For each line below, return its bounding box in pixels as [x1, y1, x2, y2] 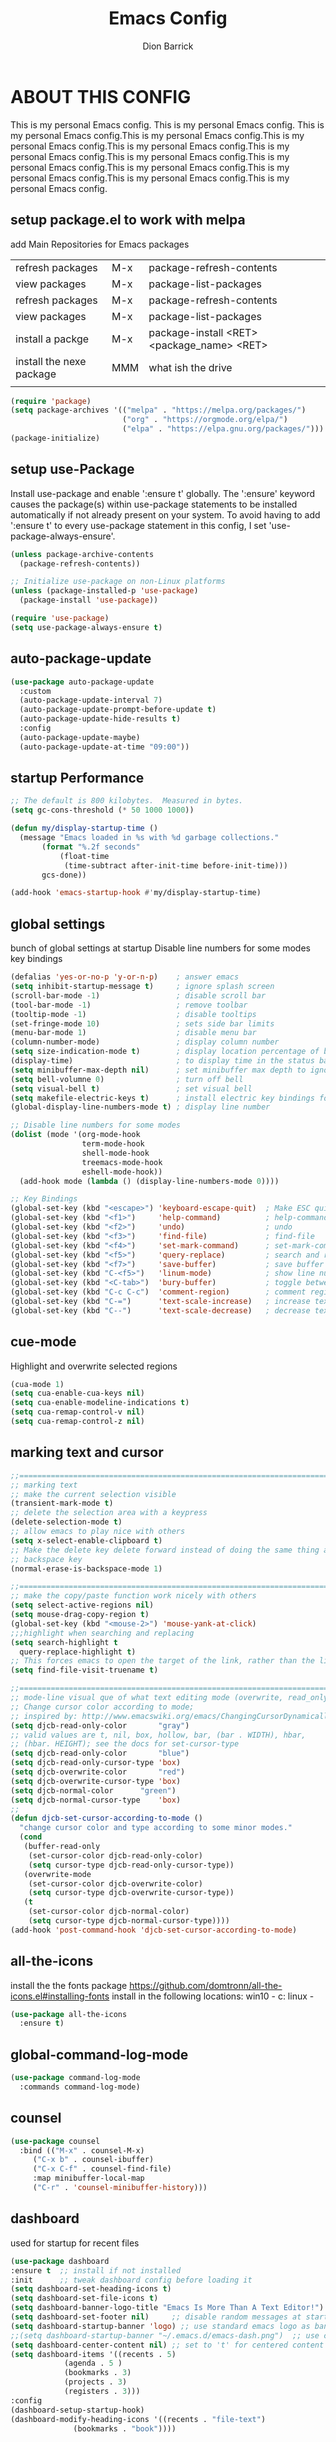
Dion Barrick [142, 40, 194, 52]
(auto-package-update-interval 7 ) [19, 695, 163, 706]
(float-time [59, 851, 110, 861]
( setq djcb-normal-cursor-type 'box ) [10, 1795, 182, 1805]
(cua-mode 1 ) [10, 1379, 65, 1389]
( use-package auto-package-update [10, 677, 155, 687]
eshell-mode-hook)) [81, 1167, 163, 1177]
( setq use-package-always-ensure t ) [10, 622, 163, 632]
